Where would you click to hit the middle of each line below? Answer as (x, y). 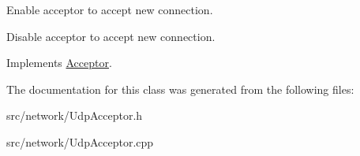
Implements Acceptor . (59, 63)
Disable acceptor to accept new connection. (111, 36)
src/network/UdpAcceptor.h (75, 115)
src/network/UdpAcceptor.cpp (80, 141)
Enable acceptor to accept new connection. (110, 9)
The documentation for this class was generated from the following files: (180, 89)
